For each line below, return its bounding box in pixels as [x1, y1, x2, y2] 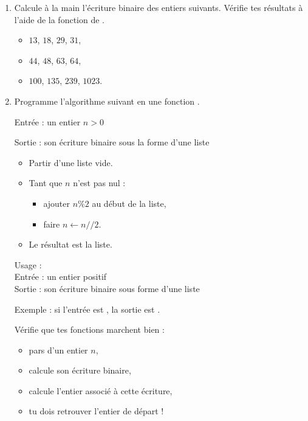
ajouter [43, 197, 70, 209]
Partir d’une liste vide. [29, 156, 113, 169]
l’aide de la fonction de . [14, 13, 104, 26]
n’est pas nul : [73, 176, 126, 189]
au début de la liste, [92, 197, 166, 209]
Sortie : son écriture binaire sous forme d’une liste [14, 282, 200, 294]
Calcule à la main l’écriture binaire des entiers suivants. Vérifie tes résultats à [14, 1, 303, 13]
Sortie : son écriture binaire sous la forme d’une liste [14, 136, 210, 148]
